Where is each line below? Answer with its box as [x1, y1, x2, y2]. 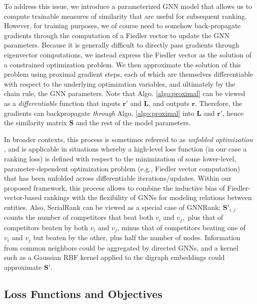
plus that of [188, 212, 223, 222]
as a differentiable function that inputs [4, 98, 121, 108]
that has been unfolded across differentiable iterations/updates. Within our [4, 173, 232, 183]
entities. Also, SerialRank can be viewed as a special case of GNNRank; [4, 202, 221, 212]
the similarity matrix [4, 117, 67, 128]
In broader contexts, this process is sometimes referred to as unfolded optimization [4, 134, 253, 144]
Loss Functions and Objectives [4, 286, 163, 301]
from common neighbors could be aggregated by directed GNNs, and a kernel [4, 242, 239, 253]
